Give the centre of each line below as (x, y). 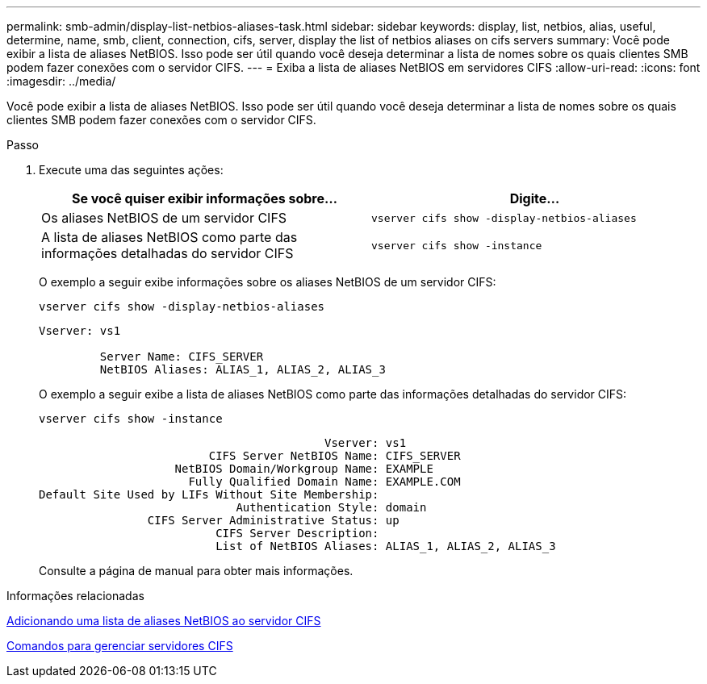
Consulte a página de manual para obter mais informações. (196, 571)
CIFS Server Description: (297, 533)
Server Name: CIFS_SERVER (182, 357)
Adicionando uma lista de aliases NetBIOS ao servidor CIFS (164, 621)
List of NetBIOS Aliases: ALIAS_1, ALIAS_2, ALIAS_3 (386, 546)
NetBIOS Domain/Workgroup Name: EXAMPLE (304, 469)
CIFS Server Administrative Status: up (273, 520)
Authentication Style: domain (331, 507)
